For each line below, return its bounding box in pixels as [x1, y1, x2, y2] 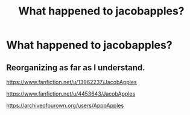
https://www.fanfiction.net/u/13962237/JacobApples [6, 79, 137, 85]
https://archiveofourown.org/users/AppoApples [6, 102, 124, 109]
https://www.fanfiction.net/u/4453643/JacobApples [6, 90, 136, 97]
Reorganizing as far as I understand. [6, 62, 146, 73]
